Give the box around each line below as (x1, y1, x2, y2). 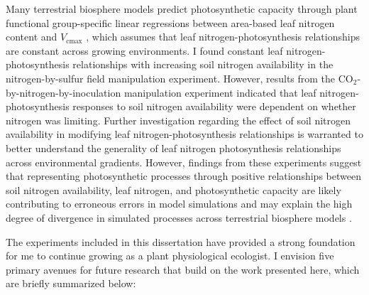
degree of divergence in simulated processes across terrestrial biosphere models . (6, 210, 352, 225)
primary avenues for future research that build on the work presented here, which (6, 262, 360, 277)
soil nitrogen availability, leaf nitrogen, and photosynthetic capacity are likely (6, 182, 341, 197)
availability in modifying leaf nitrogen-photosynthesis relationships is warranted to (6, 127, 363, 141)
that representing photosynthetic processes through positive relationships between (6, 168, 361, 183)
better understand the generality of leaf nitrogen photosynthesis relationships (6, 140, 341, 155)
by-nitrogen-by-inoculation (6, 85, 121, 100)
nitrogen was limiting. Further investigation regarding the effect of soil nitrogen (6, 112, 351, 127)
